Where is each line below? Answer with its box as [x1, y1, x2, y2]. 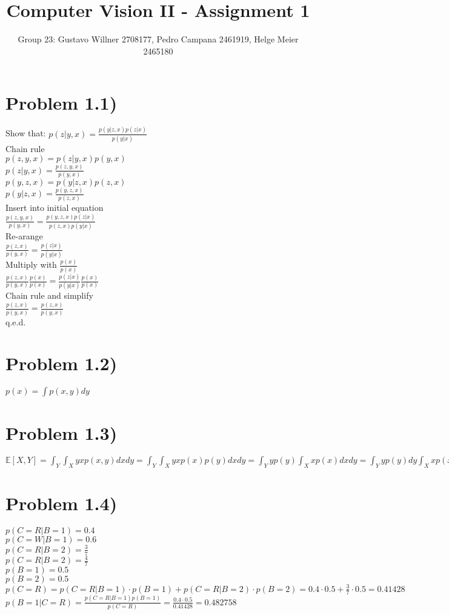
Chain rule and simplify [5, 289, 93, 302]
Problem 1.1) [5, 90, 118, 115]
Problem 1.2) [5, 351, 118, 376]
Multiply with [5, 258, 57, 271]
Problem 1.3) [5, 420, 118, 445]
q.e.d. [5, 315, 26, 328]
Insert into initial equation [5, 201, 104, 213]
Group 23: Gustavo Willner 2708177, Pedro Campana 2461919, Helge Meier [18, 33, 299, 45]
